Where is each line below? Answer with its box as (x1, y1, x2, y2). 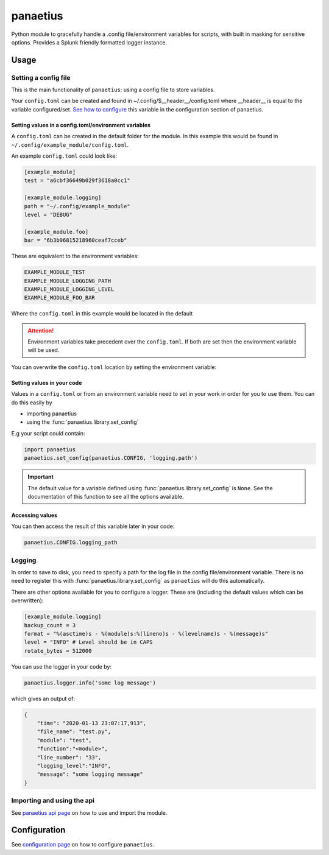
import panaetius (24, 446, 76, 453)
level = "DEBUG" (24, 211, 73, 218)
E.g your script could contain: (11, 429, 85, 437)
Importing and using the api (11, 797, 94, 805)
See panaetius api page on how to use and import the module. (11, 809, 168, 816)
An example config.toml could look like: (11, 152, 117, 160)
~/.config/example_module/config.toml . (11, 141, 129, 149)
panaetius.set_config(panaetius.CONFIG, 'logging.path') (24, 454, 198, 462)
